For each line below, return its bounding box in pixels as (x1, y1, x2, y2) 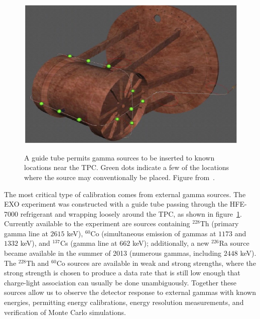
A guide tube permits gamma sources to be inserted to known (24, 152, 215, 163)
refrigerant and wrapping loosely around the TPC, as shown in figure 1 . (20, 208, 242, 219)
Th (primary (200, 218, 239, 229)
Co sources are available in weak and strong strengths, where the (56, 257, 256, 268)
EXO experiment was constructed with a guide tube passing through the (4, 199, 228, 209)
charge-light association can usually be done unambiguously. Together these (4, 277, 236, 287)
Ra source (219, 238, 249, 248)
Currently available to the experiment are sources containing (4, 218, 190, 229)
